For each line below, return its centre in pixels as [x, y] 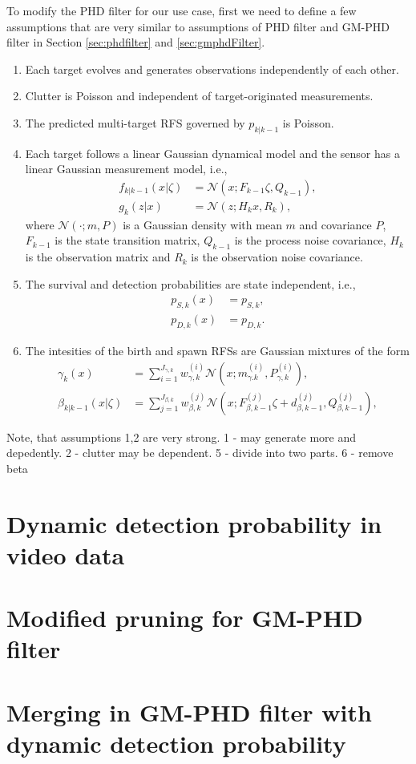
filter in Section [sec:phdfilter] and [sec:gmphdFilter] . [136, 42]
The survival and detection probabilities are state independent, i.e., [190, 283]
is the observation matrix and [98, 257]
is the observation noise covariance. [277, 257]
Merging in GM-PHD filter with [189, 711]
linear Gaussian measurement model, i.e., [126, 169]
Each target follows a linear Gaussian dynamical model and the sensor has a [212, 153]
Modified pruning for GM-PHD [185, 618]
